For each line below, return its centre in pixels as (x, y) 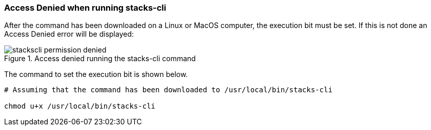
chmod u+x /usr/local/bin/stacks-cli (80, 106)
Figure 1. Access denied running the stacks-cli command (100, 59)
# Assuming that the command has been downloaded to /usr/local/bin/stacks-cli (168, 90)
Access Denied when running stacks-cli (85, 8)
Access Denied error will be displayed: (69, 34)
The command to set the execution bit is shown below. (96, 74)
